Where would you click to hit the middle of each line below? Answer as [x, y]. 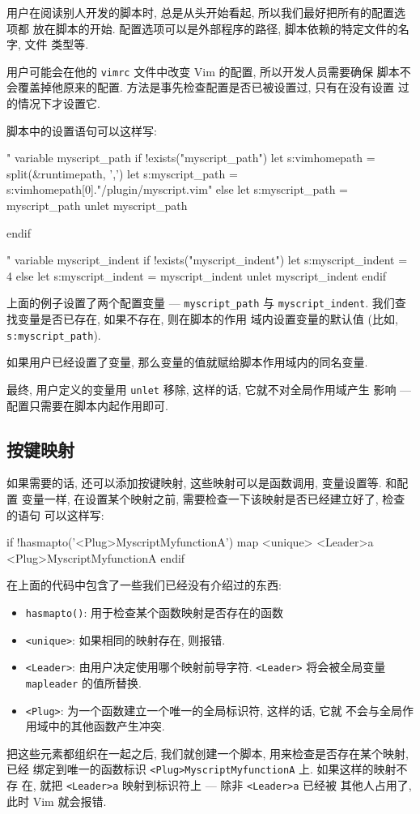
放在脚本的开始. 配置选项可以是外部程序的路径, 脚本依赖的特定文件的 [215, 28]
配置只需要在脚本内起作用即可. [87, 405]
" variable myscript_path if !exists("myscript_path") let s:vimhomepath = [191, 158]
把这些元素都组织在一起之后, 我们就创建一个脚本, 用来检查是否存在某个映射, [208, 753]
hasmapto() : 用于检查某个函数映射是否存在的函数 [154, 612]
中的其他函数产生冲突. [106, 726]
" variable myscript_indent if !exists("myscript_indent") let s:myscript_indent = [207, 260]
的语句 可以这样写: [55, 514]
